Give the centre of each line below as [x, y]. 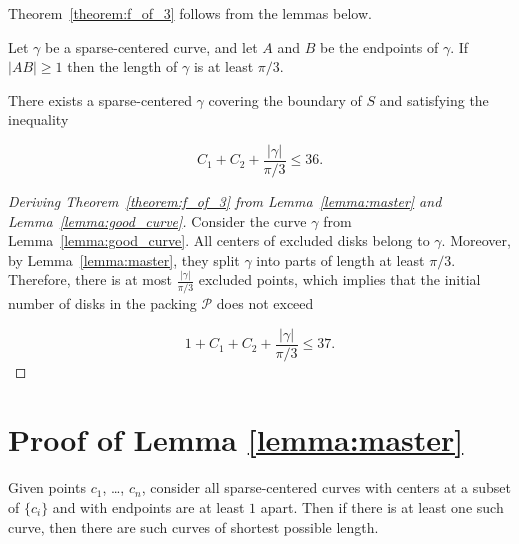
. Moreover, [476, 240]
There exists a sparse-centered [100, 99]
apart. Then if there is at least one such [382, 507]
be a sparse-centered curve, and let [151, 46]
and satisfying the [434, 99]
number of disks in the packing [102, 303]
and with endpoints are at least [148, 507]
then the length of [122, 66]
